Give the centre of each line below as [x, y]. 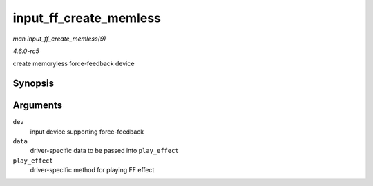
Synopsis [34, 84]
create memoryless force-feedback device [74, 64]
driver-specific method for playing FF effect [92, 170]
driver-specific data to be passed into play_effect [104, 151]
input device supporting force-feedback [87, 132]
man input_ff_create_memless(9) [59, 39]
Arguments [38, 106]
